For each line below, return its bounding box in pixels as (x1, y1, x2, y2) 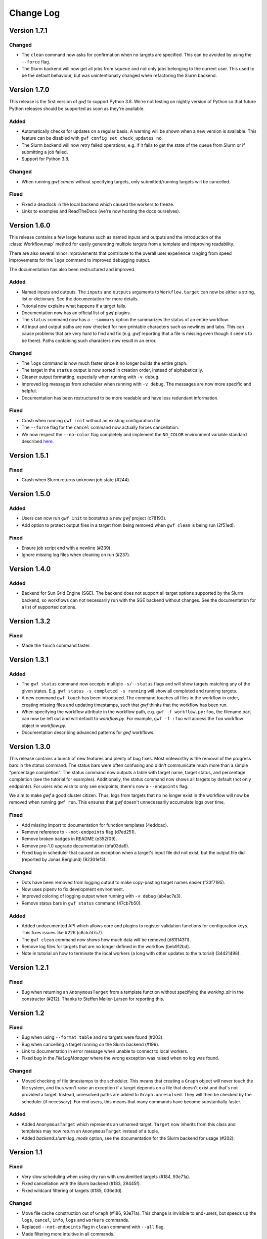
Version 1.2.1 (9, 963, 49, 972)
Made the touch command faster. (21, 642, 91, 649)
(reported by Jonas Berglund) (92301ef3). (21, 856, 107, 862)
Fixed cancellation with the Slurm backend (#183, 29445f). (21, 1181, 141, 1186)
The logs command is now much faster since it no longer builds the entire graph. (21, 360, 188, 366)
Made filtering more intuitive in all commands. (21, 1231, 115, 1237)
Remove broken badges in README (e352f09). (21, 836, 117, 842)
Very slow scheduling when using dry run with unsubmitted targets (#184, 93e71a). (21, 1174, 190, 1180)
